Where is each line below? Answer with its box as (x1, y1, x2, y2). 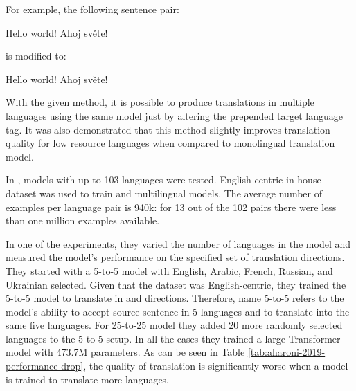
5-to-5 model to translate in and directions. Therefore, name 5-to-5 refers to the (6, 291, 344, 305)
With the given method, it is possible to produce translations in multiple (6, 95, 314, 109)
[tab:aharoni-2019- (247, 345, 326, 359)
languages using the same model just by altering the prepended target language (6, 108, 343, 122)
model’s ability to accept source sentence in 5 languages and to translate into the (6, 304, 350, 318)
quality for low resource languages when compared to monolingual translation (6, 136, 335, 150)
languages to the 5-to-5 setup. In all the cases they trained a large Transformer (6, 331, 341, 345)
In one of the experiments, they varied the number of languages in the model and (6, 236, 351, 251)
